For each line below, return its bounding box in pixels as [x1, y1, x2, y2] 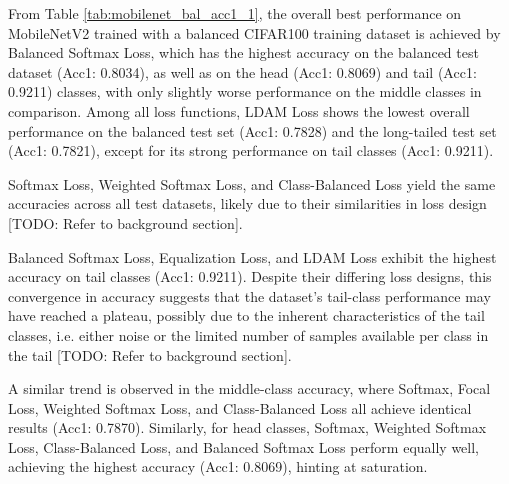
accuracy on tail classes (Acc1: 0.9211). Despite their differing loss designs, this [8, 266, 492, 287]
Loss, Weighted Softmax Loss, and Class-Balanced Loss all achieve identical [8, 397, 472, 418]
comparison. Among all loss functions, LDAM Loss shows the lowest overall [8, 100, 470, 121]
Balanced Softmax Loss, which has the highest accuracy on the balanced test [8, 42, 479, 63]
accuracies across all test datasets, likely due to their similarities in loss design [8, 193, 487, 214]
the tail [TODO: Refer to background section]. [8, 344, 292, 365]
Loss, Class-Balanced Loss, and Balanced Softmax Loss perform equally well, [8, 436, 480, 457]
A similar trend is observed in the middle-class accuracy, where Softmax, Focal [8, 378, 491, 399]
